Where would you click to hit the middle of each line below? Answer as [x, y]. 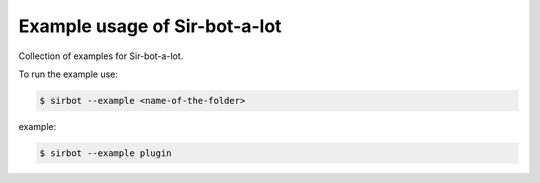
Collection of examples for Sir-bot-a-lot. [101, 56]
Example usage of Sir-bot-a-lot [150, 26]
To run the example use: [68, 74]
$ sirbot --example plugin [105, 153]
